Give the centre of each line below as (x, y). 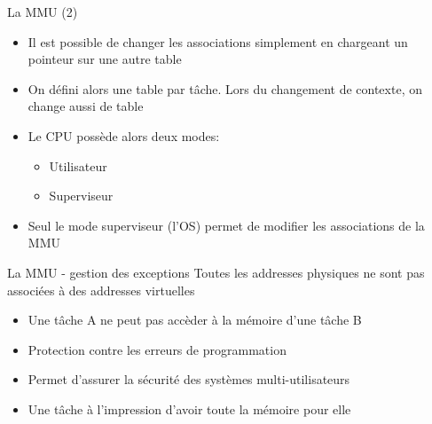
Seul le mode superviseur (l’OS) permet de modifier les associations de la (226, 225)
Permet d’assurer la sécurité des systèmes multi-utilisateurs (189, 379)
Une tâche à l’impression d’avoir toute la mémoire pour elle (189, 408)
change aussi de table (86, 106)
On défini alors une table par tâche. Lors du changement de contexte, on (225, 88)
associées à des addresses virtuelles (101, 290)
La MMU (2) (43, 12)
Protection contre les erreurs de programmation (157, 349)
